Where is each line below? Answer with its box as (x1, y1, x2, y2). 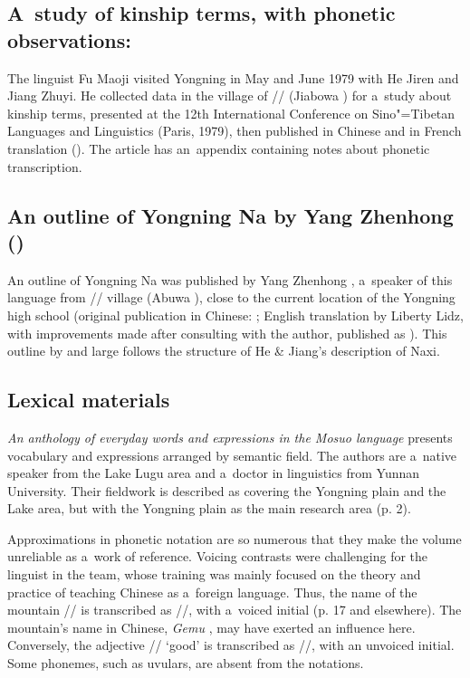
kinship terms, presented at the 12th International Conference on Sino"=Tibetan (7, 103, 456, 122)
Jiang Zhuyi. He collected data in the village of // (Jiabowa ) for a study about (7, 86, 452, 105)
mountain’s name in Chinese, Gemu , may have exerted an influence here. (7, 617, 416, 636)
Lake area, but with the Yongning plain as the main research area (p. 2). (7, 499, 411, 518)
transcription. (7, 157, 82, 176)
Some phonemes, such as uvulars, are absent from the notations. (7, 654, 364, 673)
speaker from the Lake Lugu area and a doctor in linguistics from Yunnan (7, 463, 420, 482)
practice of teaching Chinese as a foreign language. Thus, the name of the (7, 582, 417, 601)
